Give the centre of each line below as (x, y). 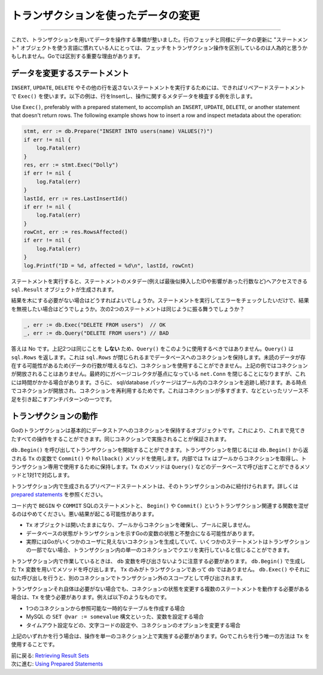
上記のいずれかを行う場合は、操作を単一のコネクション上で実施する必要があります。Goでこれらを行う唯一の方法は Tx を (161, 636)
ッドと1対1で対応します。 (42, 475)
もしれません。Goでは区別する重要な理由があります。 (77, 56)
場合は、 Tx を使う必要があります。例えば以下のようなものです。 (90, 597)
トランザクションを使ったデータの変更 (106, 16)
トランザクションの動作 (54, 416)
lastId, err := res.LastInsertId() (76, 198)
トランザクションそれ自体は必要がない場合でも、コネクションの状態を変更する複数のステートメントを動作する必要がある (160, 589)
